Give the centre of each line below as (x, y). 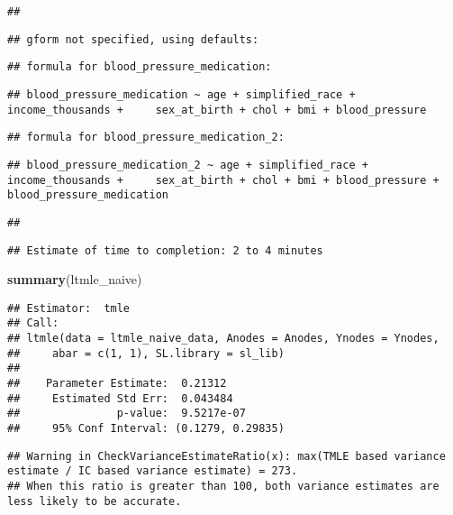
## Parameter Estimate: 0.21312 (117, 384)
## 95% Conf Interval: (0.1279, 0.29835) (146, 429)
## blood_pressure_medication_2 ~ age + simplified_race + (188, 165)
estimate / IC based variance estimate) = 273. (153, 471)
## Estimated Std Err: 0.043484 (120, 398)
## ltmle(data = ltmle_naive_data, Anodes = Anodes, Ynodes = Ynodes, (223, 339)
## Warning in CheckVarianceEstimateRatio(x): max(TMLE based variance (226, 456)
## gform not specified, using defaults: (133, 39)
